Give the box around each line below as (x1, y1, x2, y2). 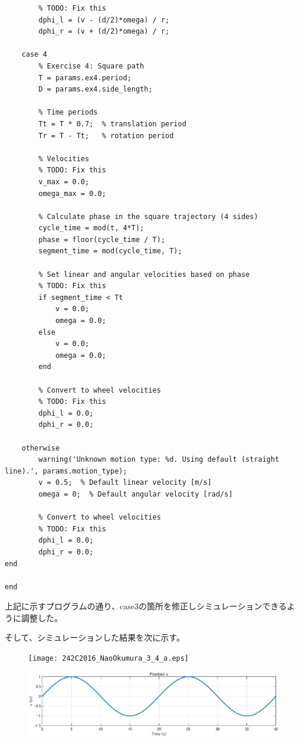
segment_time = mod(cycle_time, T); (38, 247, 182, 256)
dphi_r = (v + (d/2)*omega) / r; (38, 27, 170, 36)
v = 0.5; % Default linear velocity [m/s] (38, 478, 212, 487)
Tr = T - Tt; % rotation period (38, 131, 174, 140)
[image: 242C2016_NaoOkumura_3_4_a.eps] (28, 654, 189, 663)
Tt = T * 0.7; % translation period (38, 119, 186, 128)
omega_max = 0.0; (38, 189, 106, 198)
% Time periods (38, 108, 98, 117)
